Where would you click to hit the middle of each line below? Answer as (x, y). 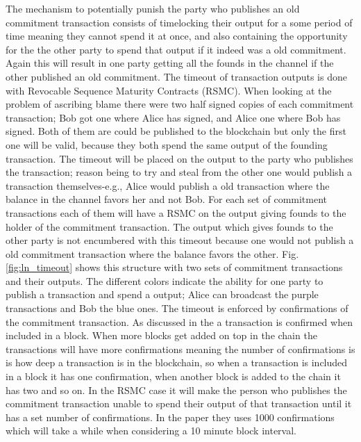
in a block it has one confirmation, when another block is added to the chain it (173, 376)
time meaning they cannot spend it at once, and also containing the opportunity (177, 36)
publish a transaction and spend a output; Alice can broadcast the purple (162, 294)
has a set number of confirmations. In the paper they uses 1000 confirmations (170, 417)
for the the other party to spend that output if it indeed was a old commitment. (176, 49)
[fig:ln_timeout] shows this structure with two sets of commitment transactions (174, 267)
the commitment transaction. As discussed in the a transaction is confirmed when (179, 321)
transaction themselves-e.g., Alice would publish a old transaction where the (168, 185)
